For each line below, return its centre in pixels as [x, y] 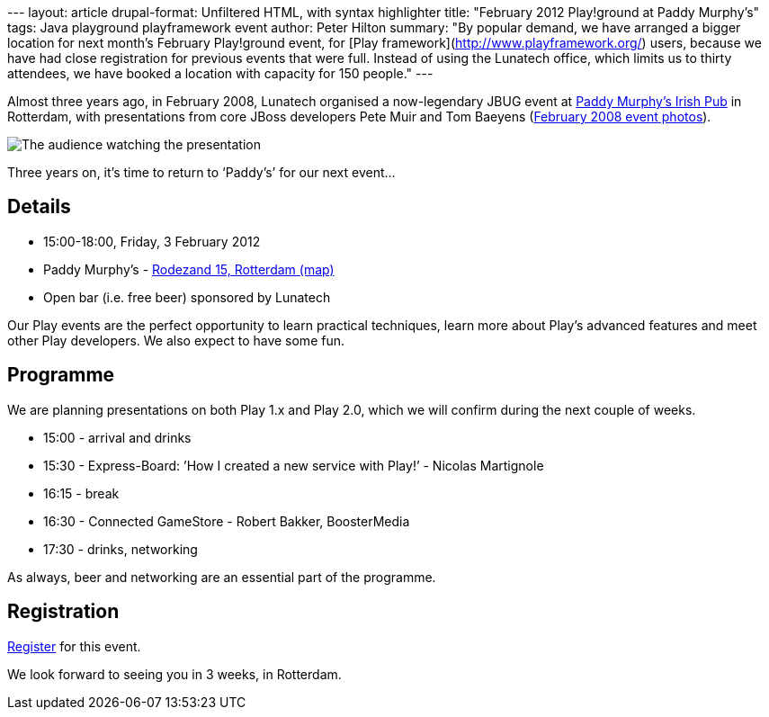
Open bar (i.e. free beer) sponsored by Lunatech [187, 297]
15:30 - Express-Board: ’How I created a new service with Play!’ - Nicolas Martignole [294, 465]
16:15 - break [81, 493]
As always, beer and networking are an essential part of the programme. [222, 577]
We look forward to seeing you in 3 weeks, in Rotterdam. [174, 674]
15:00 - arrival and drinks [117, 437]
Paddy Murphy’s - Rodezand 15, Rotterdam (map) [189, 269]
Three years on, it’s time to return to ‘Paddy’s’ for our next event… [201, 172]
